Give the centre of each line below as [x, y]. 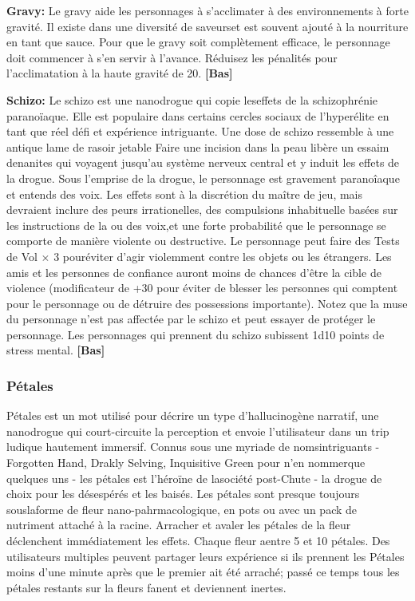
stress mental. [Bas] [56, 350]
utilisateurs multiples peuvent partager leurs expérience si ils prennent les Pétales [206, 556]
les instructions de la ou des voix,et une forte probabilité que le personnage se [196, 225]
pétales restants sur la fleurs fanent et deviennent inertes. [146, 587]
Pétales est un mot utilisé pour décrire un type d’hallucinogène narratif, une [193, 415]
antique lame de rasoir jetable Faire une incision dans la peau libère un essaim [198, 146]
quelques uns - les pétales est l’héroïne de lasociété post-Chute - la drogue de [194, 478]
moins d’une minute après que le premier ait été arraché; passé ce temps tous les [203, 572]
